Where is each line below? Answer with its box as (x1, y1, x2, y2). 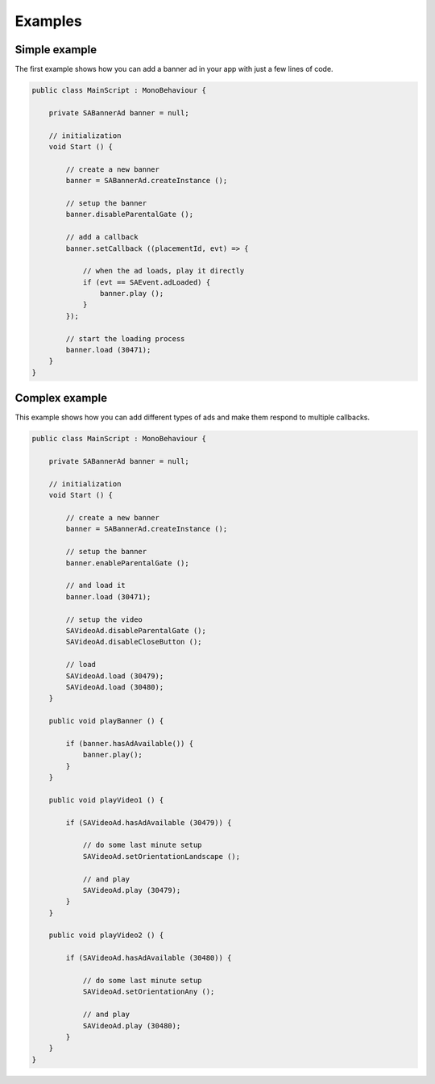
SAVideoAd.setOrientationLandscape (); (82, 852, 241, 861)
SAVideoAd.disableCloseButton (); (65, 637, 202, 647)
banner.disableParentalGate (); (65, 210, 193, 219)
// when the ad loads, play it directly (82, 266, 245, 276)
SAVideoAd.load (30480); (65, 682, 164, 691)
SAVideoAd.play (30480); (82, 1021, 181, 1030)
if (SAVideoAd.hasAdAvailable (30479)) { (65, 818, 232, 827)
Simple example (14, 43, 97, 56)
